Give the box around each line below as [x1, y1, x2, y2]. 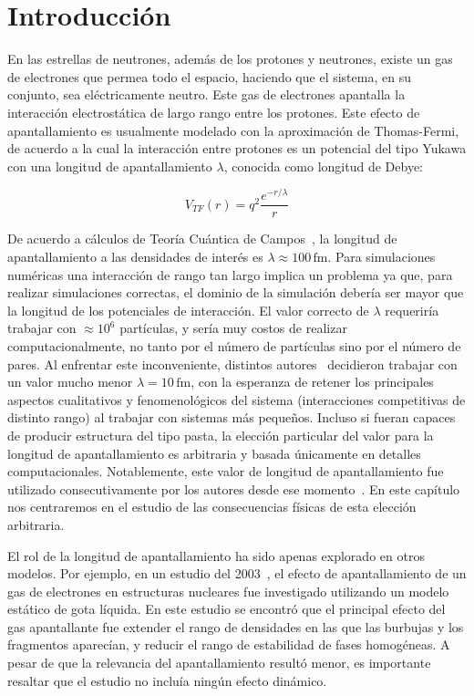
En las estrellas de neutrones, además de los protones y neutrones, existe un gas [7, 49, 453, 68]
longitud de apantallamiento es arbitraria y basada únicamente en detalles [7, 443, 421, 462]
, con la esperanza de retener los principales [191, 372, 434, 391]
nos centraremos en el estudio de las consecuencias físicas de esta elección [7, 497, 417, 516]
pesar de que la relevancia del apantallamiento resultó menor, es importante [7, 653, 431, 672]
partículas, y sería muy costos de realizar [119, 318, 347, 338]
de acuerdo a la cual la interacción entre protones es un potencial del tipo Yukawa [7, 139, 467, 158]
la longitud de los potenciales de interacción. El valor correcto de [7, 300, 369, 319]
